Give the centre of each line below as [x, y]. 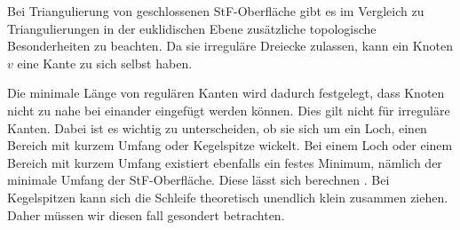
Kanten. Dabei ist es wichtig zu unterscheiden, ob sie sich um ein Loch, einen [217, 127]
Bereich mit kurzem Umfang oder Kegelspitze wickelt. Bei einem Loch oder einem [230, 145]
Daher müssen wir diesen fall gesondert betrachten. [146, 214]
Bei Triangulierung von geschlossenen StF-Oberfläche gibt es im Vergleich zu [216, 11]
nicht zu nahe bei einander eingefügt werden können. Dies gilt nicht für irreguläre [229, 110]
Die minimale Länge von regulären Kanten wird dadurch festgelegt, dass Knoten [226, 93]
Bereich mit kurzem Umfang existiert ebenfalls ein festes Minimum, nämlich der [225, 162]
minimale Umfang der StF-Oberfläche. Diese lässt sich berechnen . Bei [198, 180]
